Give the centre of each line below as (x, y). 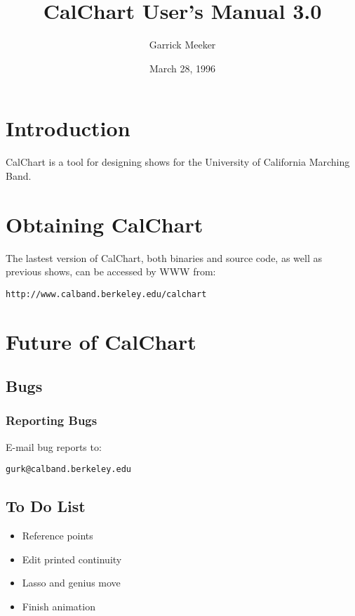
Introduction (68, 128)
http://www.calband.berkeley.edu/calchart (106, 294)
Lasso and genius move (71, 583)
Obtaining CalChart (105, 224)
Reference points (58, 536)
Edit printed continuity (72, 559)
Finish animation (59, 607)
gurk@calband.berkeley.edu (68, 470)
